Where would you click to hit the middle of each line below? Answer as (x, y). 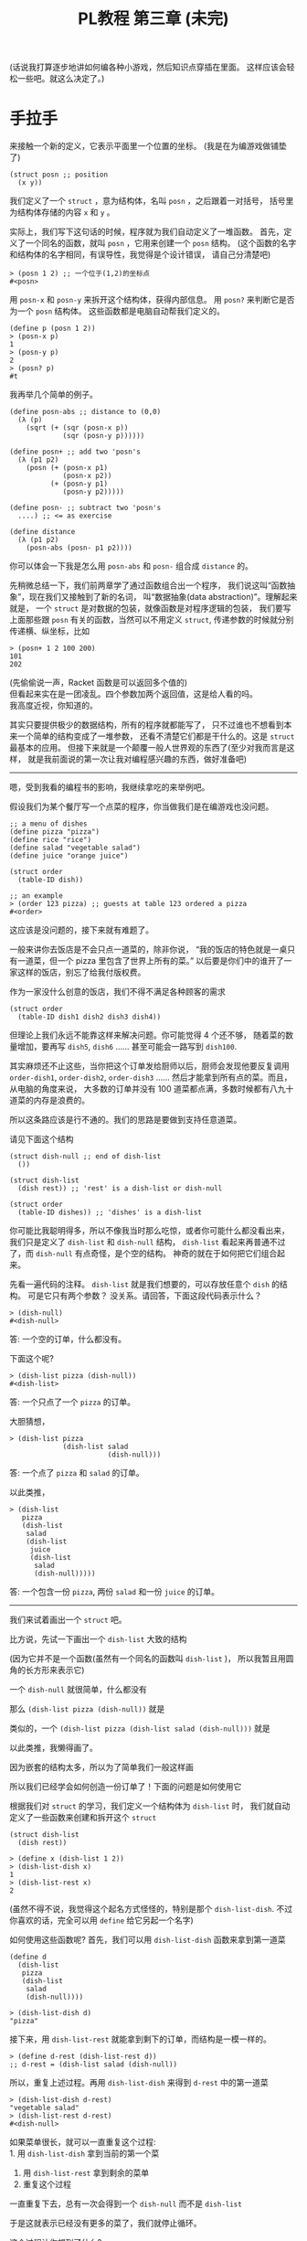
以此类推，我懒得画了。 (53, 1748)
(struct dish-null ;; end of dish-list (85, 1157)
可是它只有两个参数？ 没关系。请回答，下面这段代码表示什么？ (144, 1296)
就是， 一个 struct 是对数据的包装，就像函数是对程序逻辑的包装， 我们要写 (150, 608)
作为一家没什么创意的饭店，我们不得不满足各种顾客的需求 (117, 992)
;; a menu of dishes (49, 824)
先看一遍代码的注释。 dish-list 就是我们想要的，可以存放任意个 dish (139, 1285)
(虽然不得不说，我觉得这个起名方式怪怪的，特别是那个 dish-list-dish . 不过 (151, 1909)
